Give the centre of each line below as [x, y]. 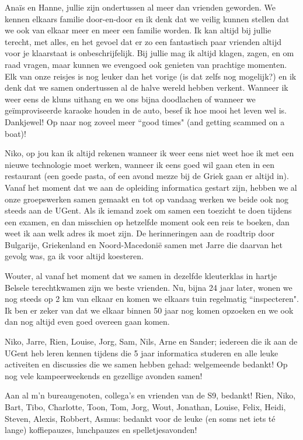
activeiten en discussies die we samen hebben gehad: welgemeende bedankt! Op [146, 364]
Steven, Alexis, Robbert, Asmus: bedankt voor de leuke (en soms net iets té [140, 418]
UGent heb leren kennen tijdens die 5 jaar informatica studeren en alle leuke [142, 353]
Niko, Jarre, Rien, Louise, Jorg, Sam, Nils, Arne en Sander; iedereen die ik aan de [151, 341]
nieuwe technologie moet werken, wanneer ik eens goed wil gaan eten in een [140, 164]
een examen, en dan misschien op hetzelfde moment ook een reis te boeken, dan [147, 221]
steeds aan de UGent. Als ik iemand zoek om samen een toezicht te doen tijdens [148, 210]
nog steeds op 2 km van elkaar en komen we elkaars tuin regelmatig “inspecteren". [152, 299]
